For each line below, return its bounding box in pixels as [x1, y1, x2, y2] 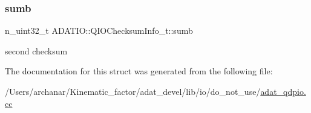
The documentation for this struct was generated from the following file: [5, 65, 273, 77]
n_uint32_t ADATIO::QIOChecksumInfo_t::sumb [5, 24, 193, 37]
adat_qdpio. [260, 85, 306, 97]
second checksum [5, 44, 68, 57]
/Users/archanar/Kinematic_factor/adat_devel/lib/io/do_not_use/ [5, 85, 261, 97]
